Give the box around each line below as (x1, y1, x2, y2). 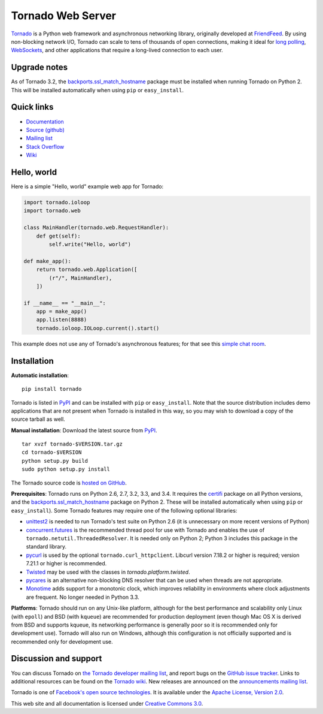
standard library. (26, 543, 67, 550)
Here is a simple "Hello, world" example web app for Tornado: (11, 183, 164, 190)
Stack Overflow (26, 143, 65, 150)
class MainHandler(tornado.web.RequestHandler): (23, 224, 169, 231)
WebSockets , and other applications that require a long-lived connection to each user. (11, 47, 224, 54)
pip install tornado (22, 385, 82, 393)
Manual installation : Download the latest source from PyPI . (11, 426, 158, 434)
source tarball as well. (11, 415, 65, 423)
